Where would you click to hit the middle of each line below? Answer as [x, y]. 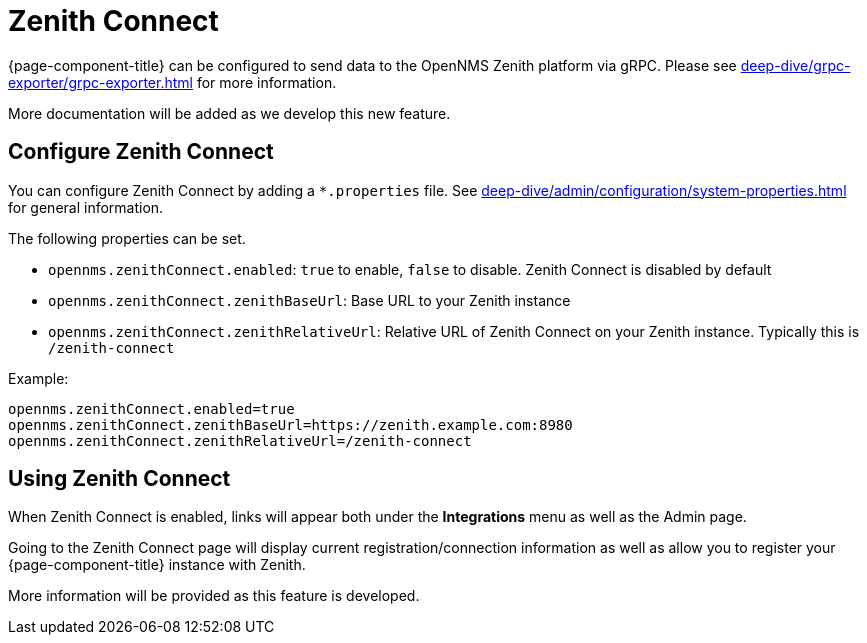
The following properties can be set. [127, 238]
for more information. [266, 82]
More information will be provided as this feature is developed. [214, 596]
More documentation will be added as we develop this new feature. [229, 113]
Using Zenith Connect [119, 479]
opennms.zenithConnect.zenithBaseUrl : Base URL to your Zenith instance [309, 300]
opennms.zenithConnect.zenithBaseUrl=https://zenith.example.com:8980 [290, 424]
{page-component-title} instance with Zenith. [157, 565]
